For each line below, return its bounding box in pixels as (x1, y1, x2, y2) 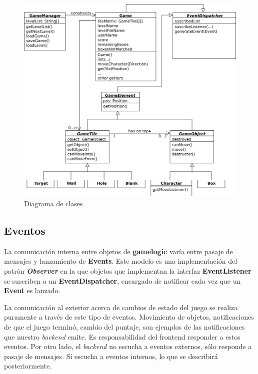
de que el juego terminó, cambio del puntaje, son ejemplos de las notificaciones (4, 322, 245, 332)
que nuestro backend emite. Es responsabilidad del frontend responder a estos (4, 331, 240, 342)
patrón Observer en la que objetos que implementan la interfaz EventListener (4, 266, 251, 276)
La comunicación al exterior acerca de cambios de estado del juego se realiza (4, 302, 238, 312)
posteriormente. (4, 361, 52, 371)
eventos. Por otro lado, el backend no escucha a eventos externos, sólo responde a (4, 341, 252, 352)
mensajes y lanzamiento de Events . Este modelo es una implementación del (4, 256, 237, 266)
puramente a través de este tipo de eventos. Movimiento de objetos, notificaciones (4, 312, 254, 322)
